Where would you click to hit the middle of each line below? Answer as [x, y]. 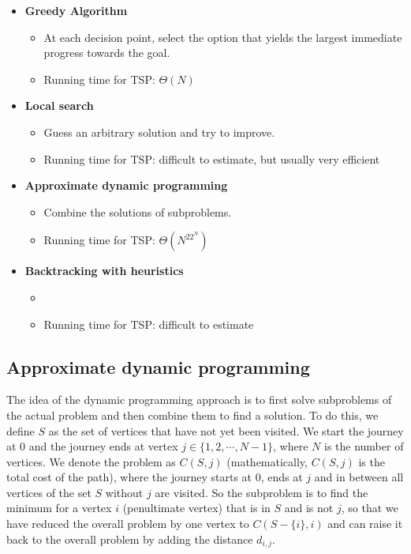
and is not [309, 508]
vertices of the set [49, 492]
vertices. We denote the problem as [91, 461]
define [21, 430]
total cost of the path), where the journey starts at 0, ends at [155, 477]
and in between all [359, 477]
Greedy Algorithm [76, 10]
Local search [59, 106]
